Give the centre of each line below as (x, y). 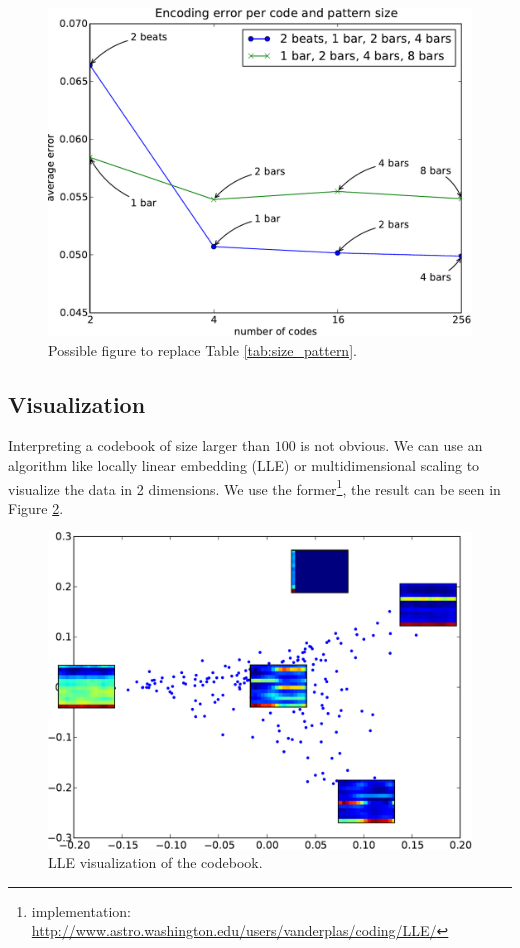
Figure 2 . (36, 507)
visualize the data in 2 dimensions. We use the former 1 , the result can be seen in (254, 487)
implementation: (81, 910)
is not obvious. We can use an (391, 445)
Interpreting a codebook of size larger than (139, 445)
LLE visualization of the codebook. (155, 862)
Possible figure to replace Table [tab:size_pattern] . (202, 349)
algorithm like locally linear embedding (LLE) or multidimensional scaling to (244, 464)
